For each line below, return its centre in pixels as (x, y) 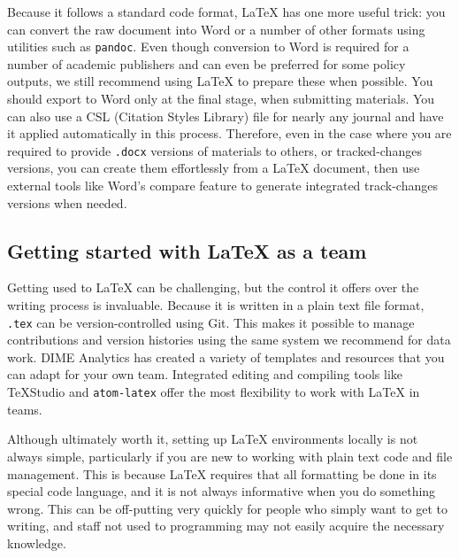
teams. (25, 409)
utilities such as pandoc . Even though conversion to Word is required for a (208, 46)
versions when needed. (67, 202)
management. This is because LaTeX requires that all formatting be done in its (222, 473)
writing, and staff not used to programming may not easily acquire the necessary (226, 526)
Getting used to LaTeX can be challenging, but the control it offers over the (213, 287)
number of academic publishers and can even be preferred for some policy (207, 63)
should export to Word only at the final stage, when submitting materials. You (221, 99)
